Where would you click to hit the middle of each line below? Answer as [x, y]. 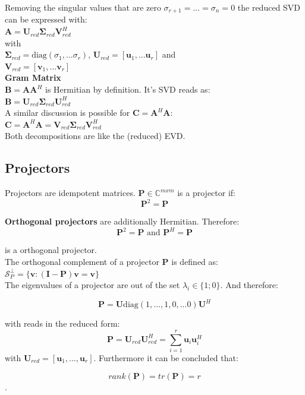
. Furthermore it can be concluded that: [166, 357]
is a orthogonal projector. [51, 250]
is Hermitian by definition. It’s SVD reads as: [128, 89]
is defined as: [195, 261]
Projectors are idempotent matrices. [70, 193]
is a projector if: [207, 193]
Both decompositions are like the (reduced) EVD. [95, 136]
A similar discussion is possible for [67, 113]
